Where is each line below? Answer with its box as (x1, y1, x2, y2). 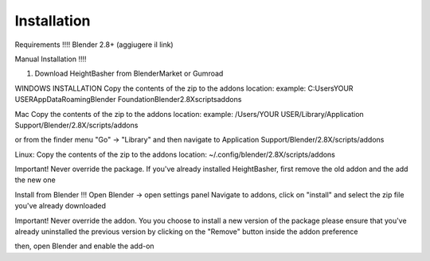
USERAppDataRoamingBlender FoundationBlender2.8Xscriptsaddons (14, 95, 242, 104)
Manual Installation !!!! (14, 54, 87, 64)
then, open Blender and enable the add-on (14, 241, 154, 251)
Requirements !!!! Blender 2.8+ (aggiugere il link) (14, 40, 174, 49)
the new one (14, 175, 56, 185)
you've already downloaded (14, 201, 107, 211)
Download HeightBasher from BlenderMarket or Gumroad (34, 68, 224, 79)
